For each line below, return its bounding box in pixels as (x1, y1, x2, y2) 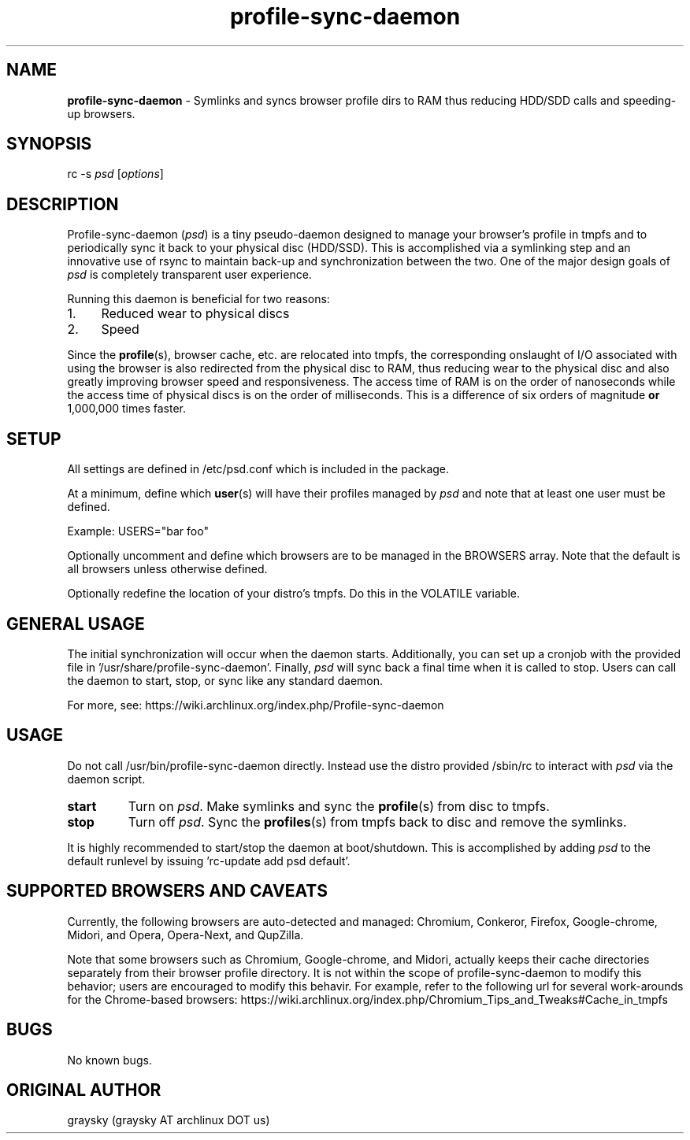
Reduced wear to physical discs (101, 305, 290, 322)
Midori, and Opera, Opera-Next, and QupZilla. (67, 927, 304, 942)
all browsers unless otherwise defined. (67, 562, 268, 576)
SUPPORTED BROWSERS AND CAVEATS (6, 881, 328, 901)
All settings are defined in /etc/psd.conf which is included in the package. (67, 462, 450, 476)
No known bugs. (67, 1053, 152, 1067)
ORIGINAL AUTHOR (6, 1079, 161, 1100)
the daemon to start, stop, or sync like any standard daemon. (67, 673, 384, 687)
